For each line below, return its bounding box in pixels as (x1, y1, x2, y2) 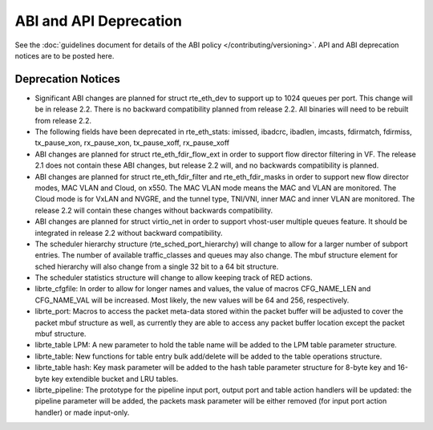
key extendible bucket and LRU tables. (51, 374, 179, 383)
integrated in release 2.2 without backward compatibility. (34, 228, 224, 237)
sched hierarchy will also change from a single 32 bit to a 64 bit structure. (34, 262, 279, 271)
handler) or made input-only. (34, 408, 130, 417)
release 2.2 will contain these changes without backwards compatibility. (34, 205, 273, 215)
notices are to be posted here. (14, 51, 115, 60)
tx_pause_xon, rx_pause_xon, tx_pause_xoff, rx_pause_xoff (34, 138, 230, 148)
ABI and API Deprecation (14, 12, 182, 30)
